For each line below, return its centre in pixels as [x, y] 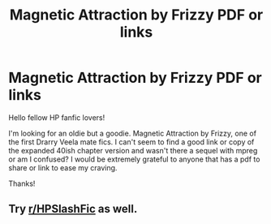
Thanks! [22, 183]
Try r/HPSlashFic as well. [73, 209]
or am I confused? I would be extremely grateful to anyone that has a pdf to [134, 159]
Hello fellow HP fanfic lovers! [57, 117]
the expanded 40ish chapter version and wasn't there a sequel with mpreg [133, 150]
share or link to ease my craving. [63, 167]
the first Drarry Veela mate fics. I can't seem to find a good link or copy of [131, 142]
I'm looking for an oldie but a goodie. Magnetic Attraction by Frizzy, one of [133, 133]
